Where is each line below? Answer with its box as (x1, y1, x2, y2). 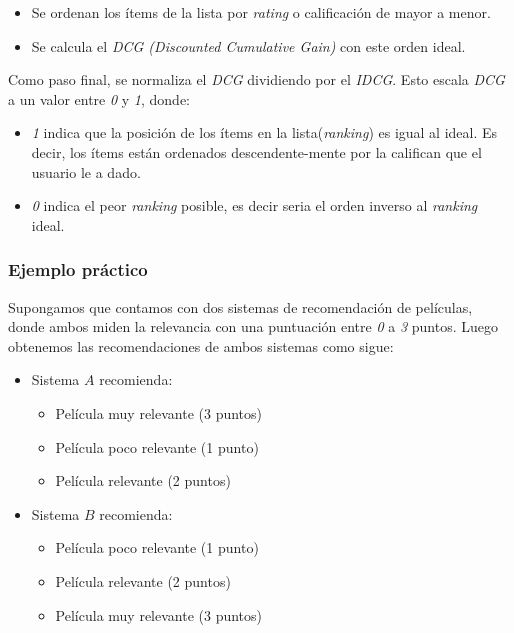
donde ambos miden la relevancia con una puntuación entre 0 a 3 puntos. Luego (8, 316, 498, 337)
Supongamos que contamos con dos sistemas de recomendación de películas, (8, 296, 473, 317)
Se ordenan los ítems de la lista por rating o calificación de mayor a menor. (31, 2, 491, 22)
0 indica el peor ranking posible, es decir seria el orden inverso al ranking (31, 195, 478, 216)
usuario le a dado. (31, 161, 141, 182)
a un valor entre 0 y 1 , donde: (8, 88, 191, 109)
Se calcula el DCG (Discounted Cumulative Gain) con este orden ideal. (31, 35, 466, 56)
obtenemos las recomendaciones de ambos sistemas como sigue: (8, 335, 394, 356)
